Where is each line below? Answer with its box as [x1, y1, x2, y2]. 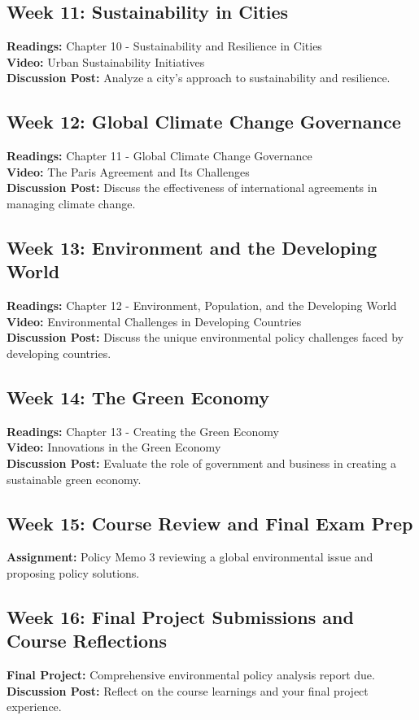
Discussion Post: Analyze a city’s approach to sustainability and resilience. [7, 69, 391, 86]
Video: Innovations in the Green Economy [7, 439, 221, 456]
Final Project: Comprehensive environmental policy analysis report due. [7, 666, 375, 683]
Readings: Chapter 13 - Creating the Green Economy [7, 422, 279, 439]
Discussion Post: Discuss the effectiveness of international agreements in [7, 179, 378, 196]
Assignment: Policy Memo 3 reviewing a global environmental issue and [7, 548, 373, 565]
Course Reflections [7, 628, 168, 653]
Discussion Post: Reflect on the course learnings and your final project [7, 682, 369, 699]
